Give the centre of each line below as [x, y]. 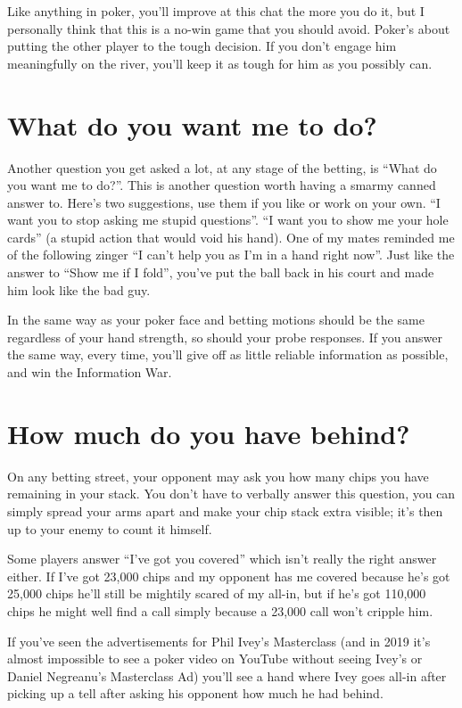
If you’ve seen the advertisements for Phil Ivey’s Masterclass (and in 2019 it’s [219, 641]
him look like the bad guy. [79, 289]
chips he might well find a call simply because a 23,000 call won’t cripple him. [220, 610]
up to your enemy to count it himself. [110, 528]
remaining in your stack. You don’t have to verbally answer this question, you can [231, 494]
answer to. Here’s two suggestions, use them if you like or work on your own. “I [224, 202]
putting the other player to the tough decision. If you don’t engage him [202, 46]
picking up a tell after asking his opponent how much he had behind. [195, 693]
